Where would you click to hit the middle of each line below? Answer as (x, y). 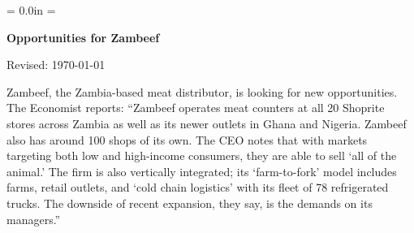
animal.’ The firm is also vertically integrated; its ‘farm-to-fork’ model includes (202, 171)
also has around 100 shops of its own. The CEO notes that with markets (187, 139)
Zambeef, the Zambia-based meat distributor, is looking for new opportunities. (202, 91)
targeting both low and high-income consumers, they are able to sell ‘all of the (202, 155)
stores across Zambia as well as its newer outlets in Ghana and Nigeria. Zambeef (207, 123)
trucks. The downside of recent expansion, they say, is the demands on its (190, 203)
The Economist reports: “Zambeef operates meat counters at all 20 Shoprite (196, 108)
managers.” (34, 219)
